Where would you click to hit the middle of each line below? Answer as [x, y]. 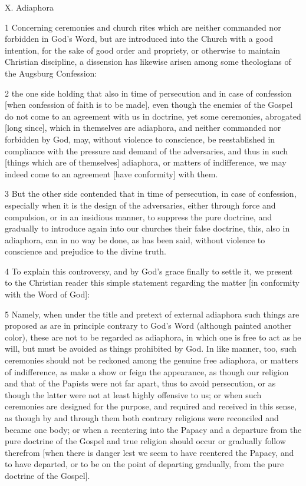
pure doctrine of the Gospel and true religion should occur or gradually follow [145, 441]
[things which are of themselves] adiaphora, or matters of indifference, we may [146, 162]
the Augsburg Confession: [51, 73]
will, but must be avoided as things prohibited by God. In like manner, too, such [151, 348]
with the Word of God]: [47, 294]
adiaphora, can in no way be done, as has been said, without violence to [135, 239]
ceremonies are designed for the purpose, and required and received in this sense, [151, 406]
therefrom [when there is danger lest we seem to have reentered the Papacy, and [149, 452]
